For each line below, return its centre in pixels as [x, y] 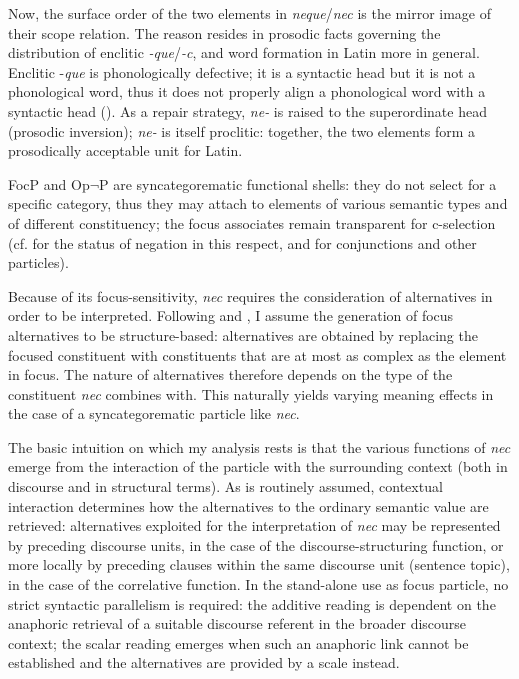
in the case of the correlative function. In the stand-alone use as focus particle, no [258, 584]
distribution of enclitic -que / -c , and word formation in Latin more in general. [244, 52]
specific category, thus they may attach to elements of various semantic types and [258, 203]
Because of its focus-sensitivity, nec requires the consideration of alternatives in [250, 295]
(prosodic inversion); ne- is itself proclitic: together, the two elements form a [242, 130]
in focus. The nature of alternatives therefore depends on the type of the [230, 374]
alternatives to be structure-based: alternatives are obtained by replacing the [243, 334]
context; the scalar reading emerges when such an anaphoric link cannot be [238, 642]
